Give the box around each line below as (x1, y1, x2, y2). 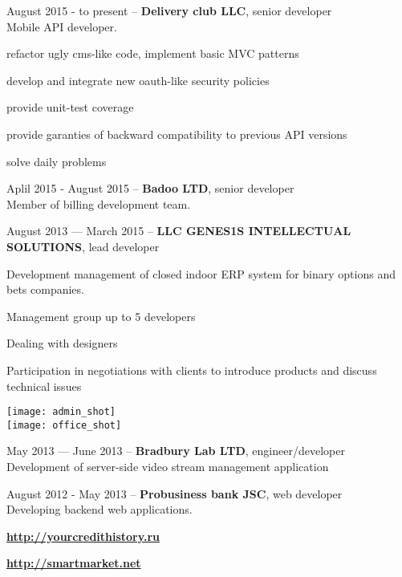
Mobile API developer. (6, 18, 117, 35)
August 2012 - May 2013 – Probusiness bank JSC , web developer (6, 485, 343, 502)
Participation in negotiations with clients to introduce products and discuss (6, 361, 377, 378)
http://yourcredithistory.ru (6, 527, 160, 544)
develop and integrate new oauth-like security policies (6, 71, 270, 88)
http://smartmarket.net (6, 555, 141, 571)
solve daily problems (6, 152, 107, 169)
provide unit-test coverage (6, 99, 134, 116)
